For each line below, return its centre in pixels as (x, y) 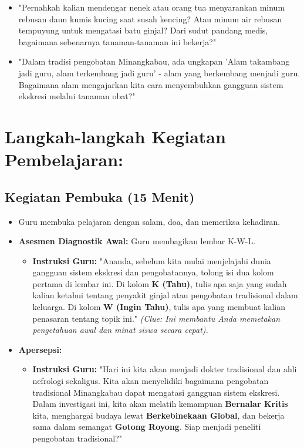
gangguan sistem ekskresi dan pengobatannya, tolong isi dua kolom (153, 272)
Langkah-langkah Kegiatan (115, 136)
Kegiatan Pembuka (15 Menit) (100, 196)
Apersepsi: (40, 349)
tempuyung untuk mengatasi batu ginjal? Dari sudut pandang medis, (143, 30)
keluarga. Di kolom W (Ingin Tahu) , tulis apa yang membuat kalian (159, 307)
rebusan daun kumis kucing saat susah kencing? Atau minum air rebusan (150, 18)
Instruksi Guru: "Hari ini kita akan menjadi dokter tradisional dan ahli (165, 369)
